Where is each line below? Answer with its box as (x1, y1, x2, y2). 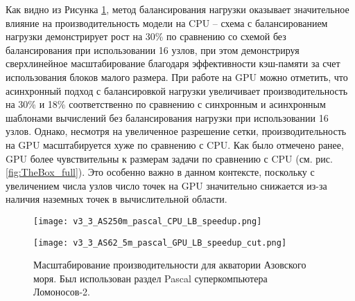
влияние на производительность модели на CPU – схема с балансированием (6, 15, 328, 30)
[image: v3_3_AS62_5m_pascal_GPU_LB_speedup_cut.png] (33, 237, 287, 248)
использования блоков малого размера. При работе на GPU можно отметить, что (6, 69, 348, 84)
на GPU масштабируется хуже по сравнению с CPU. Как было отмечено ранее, (6, 137, 344, 152)
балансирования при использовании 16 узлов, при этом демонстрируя (6, 42, 300, 57)
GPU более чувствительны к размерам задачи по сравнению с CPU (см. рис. (6, 151, 333, 165)
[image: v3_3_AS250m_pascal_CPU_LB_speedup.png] (33, 216, 262, 226)
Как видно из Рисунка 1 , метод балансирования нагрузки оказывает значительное (6, 2, 349, 16)
